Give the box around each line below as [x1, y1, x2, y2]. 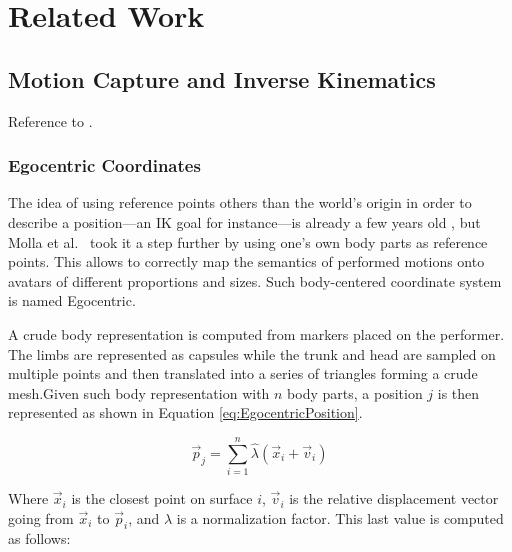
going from [8, 507, 74, 528]
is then [437, 382, 480, 403]
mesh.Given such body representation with [8, 382, 270, 403]
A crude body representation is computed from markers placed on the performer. [8, 323, 505, 344]
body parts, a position [287, 382, 423, 403]
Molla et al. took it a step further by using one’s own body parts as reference [8, 231, 488, 252]
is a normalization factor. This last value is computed [176, 507, 504, 528]
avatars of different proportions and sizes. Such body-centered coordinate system [8, 270, 502, 291]
